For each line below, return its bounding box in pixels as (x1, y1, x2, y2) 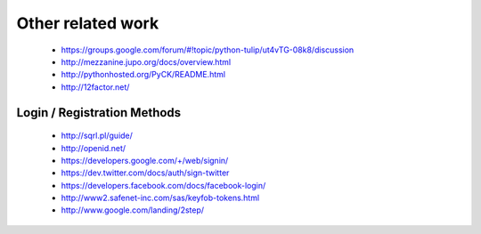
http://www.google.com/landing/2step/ (61, 205, 205, 215)
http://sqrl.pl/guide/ (61, 130, 134, 141)
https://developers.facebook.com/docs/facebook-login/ (61, 180, 266, 190)
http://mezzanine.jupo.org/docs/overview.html (61, 56, 232, 67)
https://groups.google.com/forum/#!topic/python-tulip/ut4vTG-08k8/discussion (61, 44, 355, 55)
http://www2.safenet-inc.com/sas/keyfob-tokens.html (61, 192, 260, 204)
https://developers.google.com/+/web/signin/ (61, 155, 229, 165)
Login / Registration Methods (16, 105, 182, 120)
